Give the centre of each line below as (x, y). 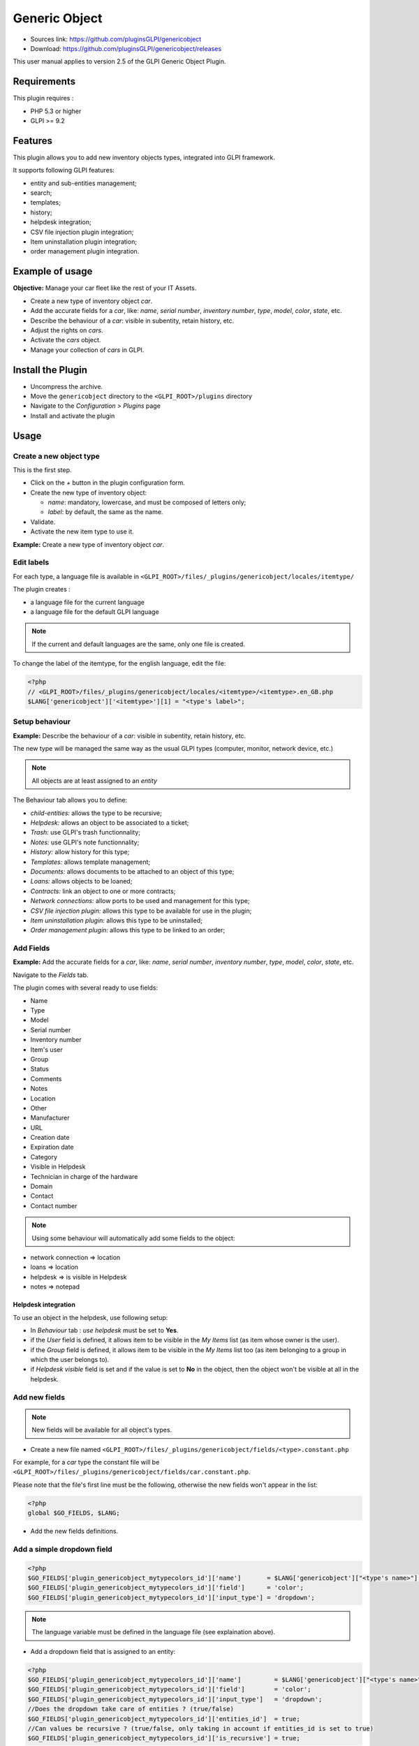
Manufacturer (50, 1118)
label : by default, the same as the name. (105, 512)
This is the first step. (43, 470)
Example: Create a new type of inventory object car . (88, 544)
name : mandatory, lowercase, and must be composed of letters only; (147, 502)
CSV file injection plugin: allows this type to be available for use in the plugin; (141, 911)
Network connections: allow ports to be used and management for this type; (140, 901)
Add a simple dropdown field (63, 1549)
